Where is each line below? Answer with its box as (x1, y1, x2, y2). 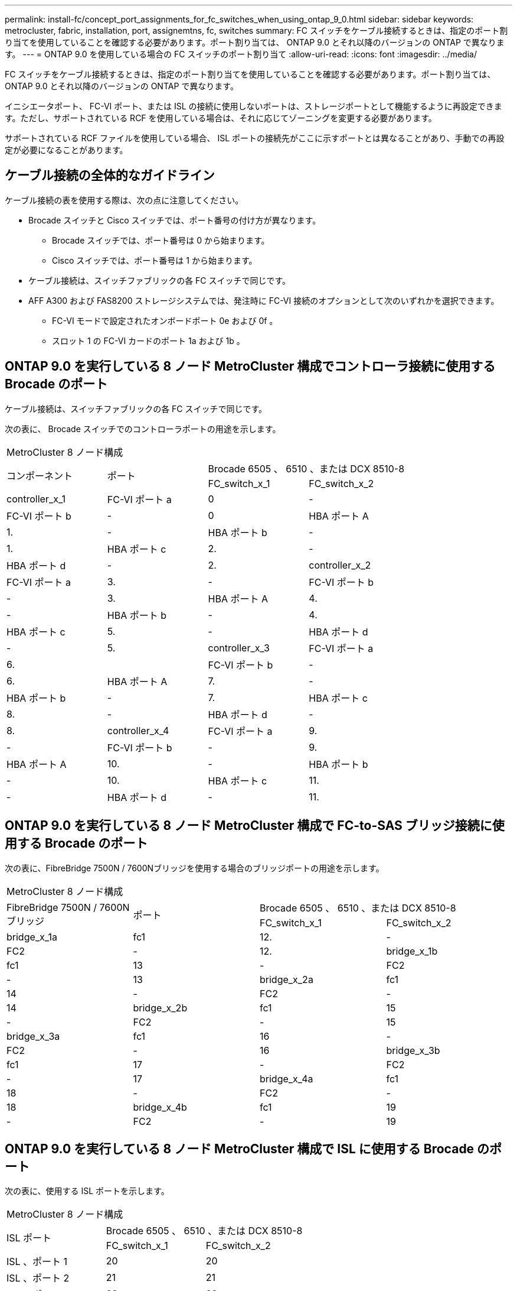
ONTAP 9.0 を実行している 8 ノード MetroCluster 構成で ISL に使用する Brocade (5, 1141, 475, 1156)
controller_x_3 (208, 641, 270, 654)
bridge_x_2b (133, 1001, 188, 1014)
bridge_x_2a (260, 973, 313, 985)
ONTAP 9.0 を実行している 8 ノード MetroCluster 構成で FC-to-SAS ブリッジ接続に (5, 818, 492, 833)
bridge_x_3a (6, 1030, 60, 1042)
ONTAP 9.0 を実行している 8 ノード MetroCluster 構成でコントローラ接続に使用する (5, 359, 496, 374)
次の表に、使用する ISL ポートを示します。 (5, 1186, 169, 1196)
